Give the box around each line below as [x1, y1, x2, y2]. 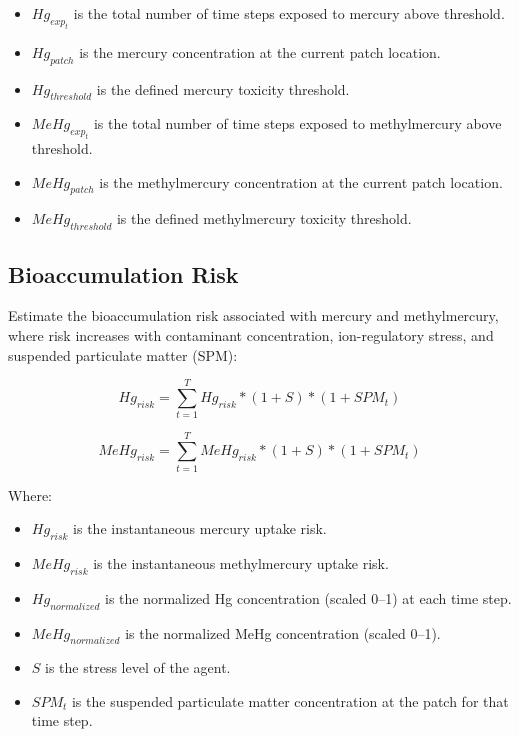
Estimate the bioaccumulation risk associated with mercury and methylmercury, [8, 305, 499, 326]
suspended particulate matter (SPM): [8, 344, 238, 365]
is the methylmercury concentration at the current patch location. [99, 171, 503, 192]
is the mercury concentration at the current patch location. [79, 41, 441, 62]
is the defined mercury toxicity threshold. [96, 78, 350, 99]
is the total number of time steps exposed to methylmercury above [93, 113, 502, 134]
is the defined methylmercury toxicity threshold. [116, 208, 412, 229]
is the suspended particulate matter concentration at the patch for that [71, 690, 509, 711]
